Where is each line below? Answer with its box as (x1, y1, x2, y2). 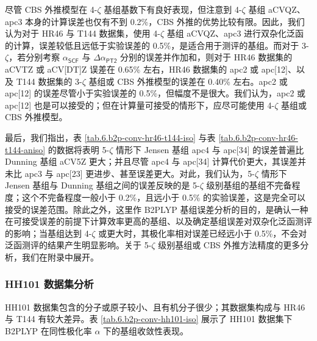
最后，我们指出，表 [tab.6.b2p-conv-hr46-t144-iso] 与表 (5, 131, 216, 143)
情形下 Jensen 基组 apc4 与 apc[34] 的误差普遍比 (116, 143, 304, 156)
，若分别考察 (9, 51, 60, 63)
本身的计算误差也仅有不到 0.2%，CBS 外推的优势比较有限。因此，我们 (25, 15, 305, 27)
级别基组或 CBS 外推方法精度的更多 (158, 239, 301, 251)
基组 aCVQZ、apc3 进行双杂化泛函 (166, 27, 304, 40)
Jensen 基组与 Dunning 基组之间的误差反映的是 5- (5, 179, 200, 192)
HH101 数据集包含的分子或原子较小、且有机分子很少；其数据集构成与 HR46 (5, 300, 305, 313)
